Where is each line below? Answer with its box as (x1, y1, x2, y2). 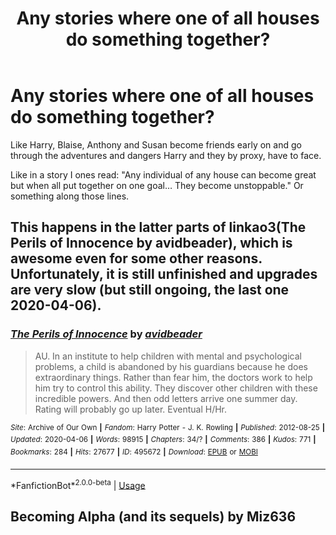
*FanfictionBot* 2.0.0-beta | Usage (10, 477, 146, 491)
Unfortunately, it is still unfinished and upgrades (10, 266, 318, 283)
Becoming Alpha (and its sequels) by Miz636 (10, 508, 297, 525)
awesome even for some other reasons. (10, 250, 263, 267)
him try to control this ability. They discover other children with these (34, 382, 318, 394)
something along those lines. (10, 190, 130, 202)
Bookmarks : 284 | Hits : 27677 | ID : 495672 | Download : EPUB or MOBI (10, 447, 258, 457)
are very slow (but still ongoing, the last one (10, 282, 290, 299)
